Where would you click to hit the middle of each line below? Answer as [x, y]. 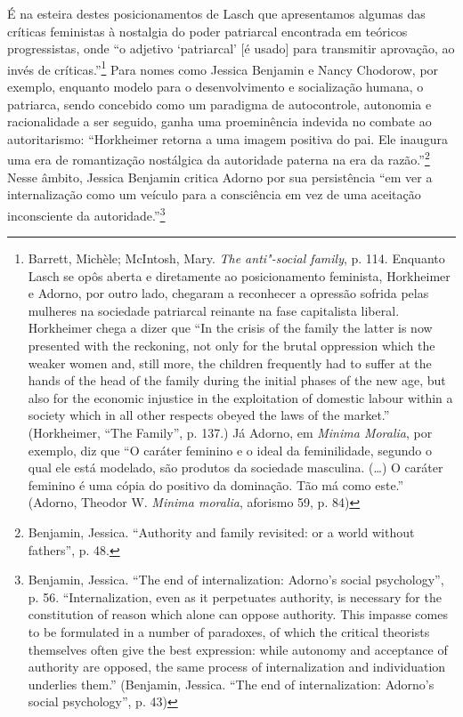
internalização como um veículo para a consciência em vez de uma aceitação [214, 194]
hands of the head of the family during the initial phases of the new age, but [237, 380]
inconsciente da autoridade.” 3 [86, 213]
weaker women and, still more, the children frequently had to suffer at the [230, 363]
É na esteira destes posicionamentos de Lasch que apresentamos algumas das [216, 13]
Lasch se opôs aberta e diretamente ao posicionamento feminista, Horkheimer [239, 275]
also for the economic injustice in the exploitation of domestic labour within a [240, 397]
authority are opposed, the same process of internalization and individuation [237, 667]
